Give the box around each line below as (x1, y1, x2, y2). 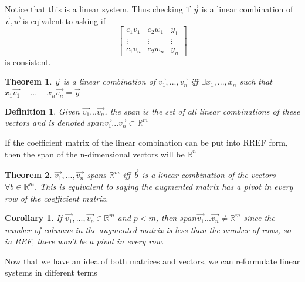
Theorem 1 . (5, 75, 52, 88)
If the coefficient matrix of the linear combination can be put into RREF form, (5, 136, 288, 148)
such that (239, 75, 272, 88)
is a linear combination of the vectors (142, 169, 276, 181)
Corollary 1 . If (5, 211, 62, 224)
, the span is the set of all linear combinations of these (104, 105, 300, 117)
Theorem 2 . (5, 169, 52, 181)
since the (243, 211, 275, 224)
